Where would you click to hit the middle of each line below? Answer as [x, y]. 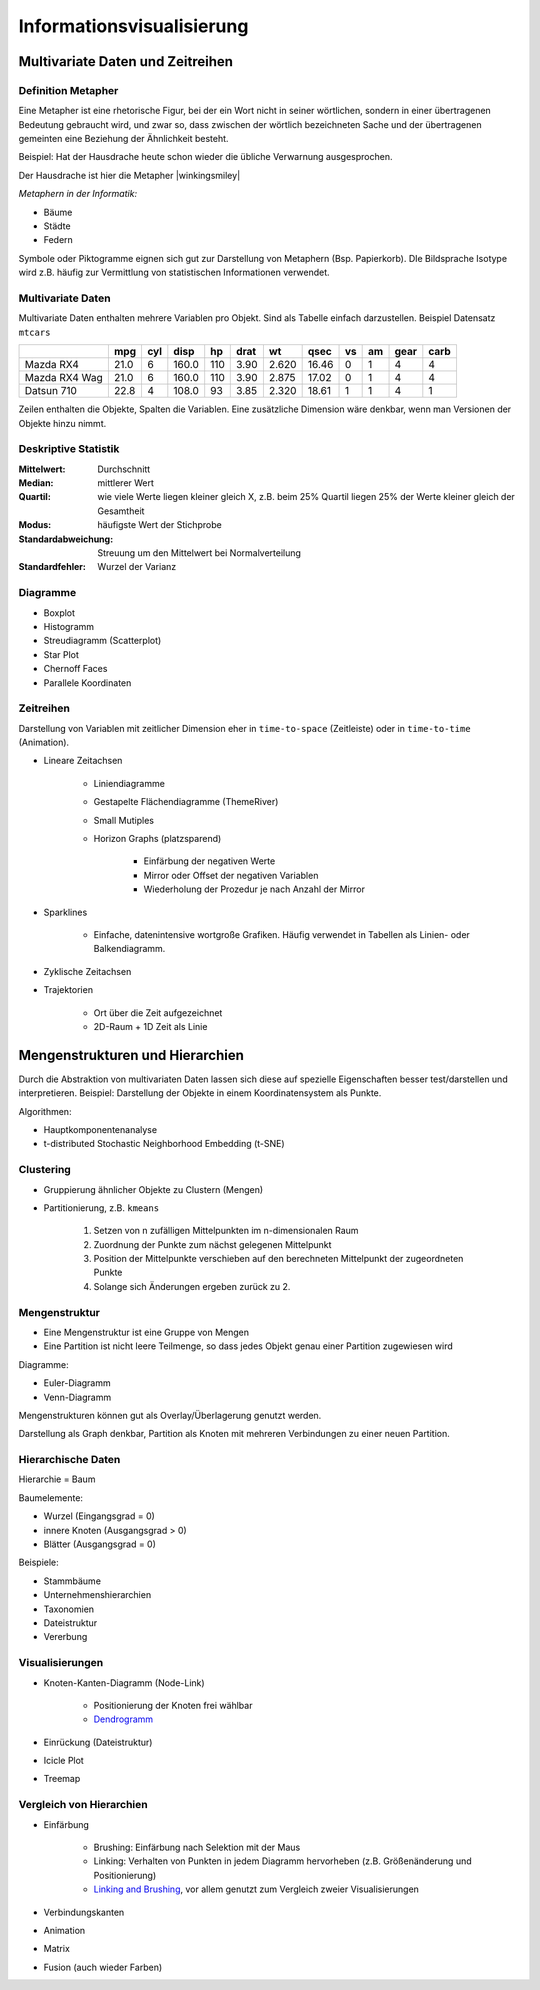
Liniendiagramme [129, 783]
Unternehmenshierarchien [97, 1595]
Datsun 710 [50, 391]
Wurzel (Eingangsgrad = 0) [99, 1516]
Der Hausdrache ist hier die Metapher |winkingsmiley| [129, 175]
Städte [57, 226]
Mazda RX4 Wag [64, 378]
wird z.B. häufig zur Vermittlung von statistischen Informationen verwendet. [174, 272]
